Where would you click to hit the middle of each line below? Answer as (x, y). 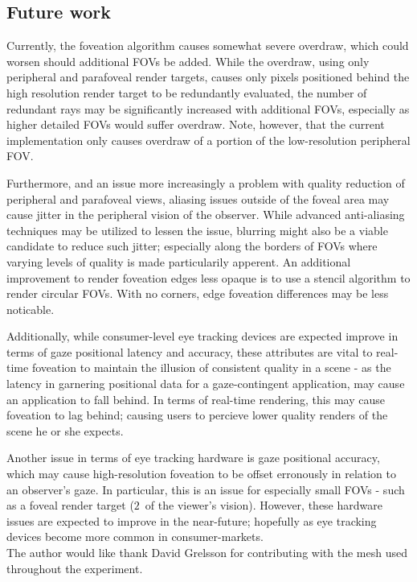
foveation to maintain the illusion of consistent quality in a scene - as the (211, 367)
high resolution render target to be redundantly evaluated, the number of (187, 92)
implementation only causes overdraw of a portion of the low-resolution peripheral (208, 140)
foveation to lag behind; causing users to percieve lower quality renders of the (197, 415)
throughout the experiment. (75, 568)
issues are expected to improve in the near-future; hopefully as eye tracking (192, 520)
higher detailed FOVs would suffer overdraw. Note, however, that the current (196, 124)
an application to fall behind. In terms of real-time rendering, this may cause (196, 399)
